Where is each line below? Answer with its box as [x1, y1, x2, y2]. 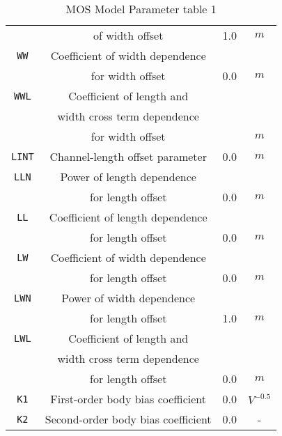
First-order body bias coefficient [50, 391, 206, 407]
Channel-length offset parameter [49, 148, 207, 164]
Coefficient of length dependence [49, 209, 207, 225]
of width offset [93, 27, 164, 43]
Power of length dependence [60, 169, 196, 185]
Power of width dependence [61, 290, 196, 306]
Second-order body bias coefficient [45, 411, 212, 427]
